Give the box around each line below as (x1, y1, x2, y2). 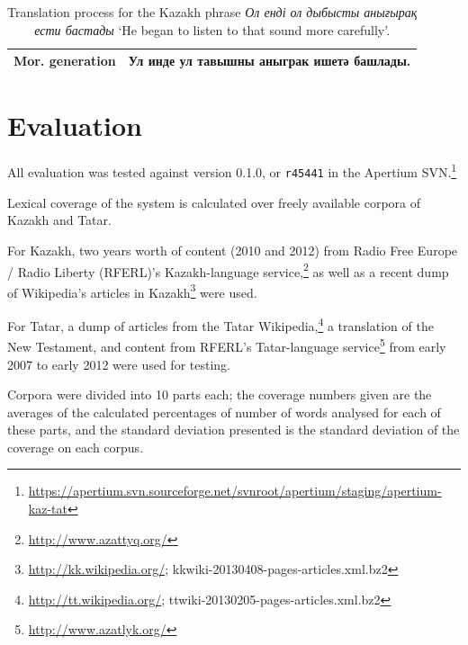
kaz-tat (28, 499, 67, 518)
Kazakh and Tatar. (7, 211, 112, 229)
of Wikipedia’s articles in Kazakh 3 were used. (7, 280, 257, 301)
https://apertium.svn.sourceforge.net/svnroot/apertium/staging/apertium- (28, 481, 442, 500)
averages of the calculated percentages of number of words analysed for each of (7, 402, 441, 421)
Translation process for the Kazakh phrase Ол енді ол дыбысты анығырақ (7, 3, 418, 21)
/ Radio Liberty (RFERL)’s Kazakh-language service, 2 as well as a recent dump (7, 259, 449, 281)
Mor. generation (13, 51, 116, 70)
